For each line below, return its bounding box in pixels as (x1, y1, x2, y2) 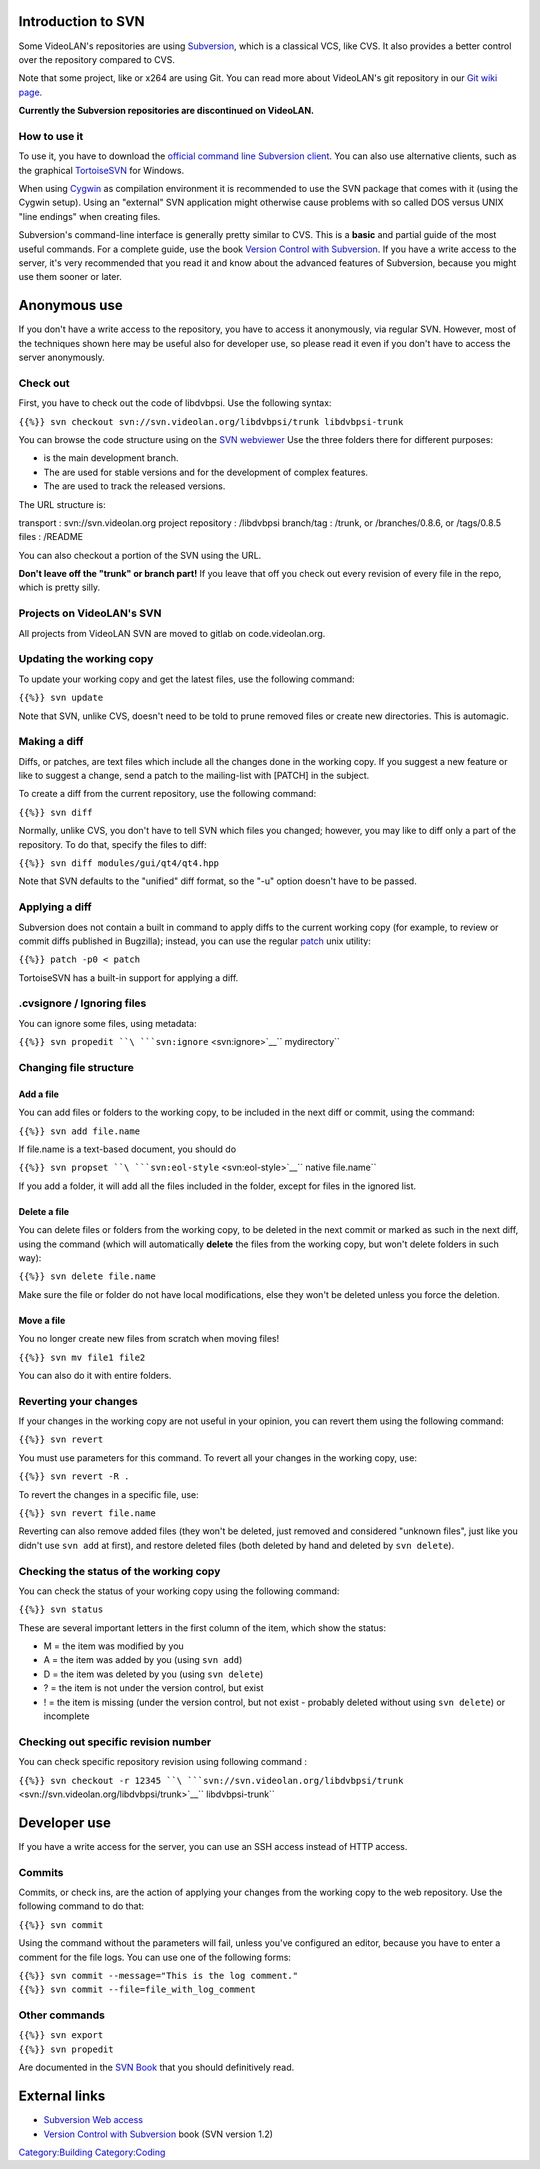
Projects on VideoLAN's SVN (18, 606, 162, 620)
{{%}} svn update (18, 692, 104, 704)
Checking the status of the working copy (18, 1564, 221, 1578)
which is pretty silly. (18, 581, 100, 594)
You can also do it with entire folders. (18, 1369, 172, 1381)
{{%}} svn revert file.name (18, 1507, 157, 1519)
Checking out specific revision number (18, 1735, 212, 1749)
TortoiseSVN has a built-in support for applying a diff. (18, 971, 239, 984)
